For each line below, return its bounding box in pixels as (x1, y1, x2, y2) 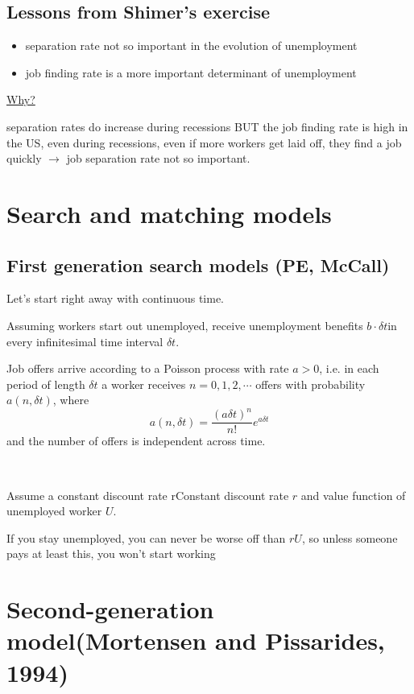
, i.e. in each (319, 360, 379, 377)
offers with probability (255, 375, 366, 392)
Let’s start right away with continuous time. (6, 290, 224, 307)
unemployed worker (6, 502, 102, 519)
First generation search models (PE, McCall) (6, 252, 390, 277)
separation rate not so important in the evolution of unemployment (25, 37, 358, 54)
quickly (6, 150, 42, 167)
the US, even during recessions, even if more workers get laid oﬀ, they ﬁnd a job (6, 134, 402, 151)
